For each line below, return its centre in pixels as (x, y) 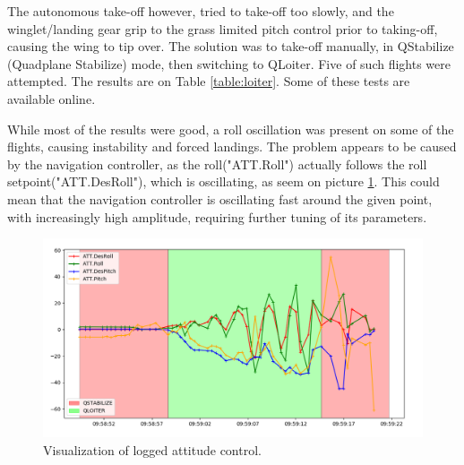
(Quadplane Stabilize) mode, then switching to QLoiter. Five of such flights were (229, 63)
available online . (52, 98)
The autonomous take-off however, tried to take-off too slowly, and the (201, 11)
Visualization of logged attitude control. (152, 450)
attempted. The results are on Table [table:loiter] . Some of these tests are (209, 81)
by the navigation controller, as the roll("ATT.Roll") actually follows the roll (217, 164)
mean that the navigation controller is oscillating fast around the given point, (220, 198)
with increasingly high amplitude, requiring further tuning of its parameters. (217, 216)
